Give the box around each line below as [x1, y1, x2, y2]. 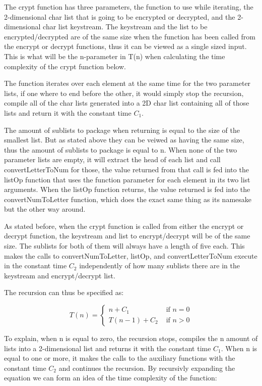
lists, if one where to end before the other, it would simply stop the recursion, [4, 87, 244, 98]
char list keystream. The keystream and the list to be [43, 21, 208, 32]
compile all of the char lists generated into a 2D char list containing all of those [4, 98, 249, 108]
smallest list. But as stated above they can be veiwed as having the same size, [4, 134, 244, 145]
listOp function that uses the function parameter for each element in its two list [4, 174, 250, 184]
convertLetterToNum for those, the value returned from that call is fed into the [4, 164, 249, 174]
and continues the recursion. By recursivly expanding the [58, 362, 235, 373]
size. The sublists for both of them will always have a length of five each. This [4, 240, 245, 251]
